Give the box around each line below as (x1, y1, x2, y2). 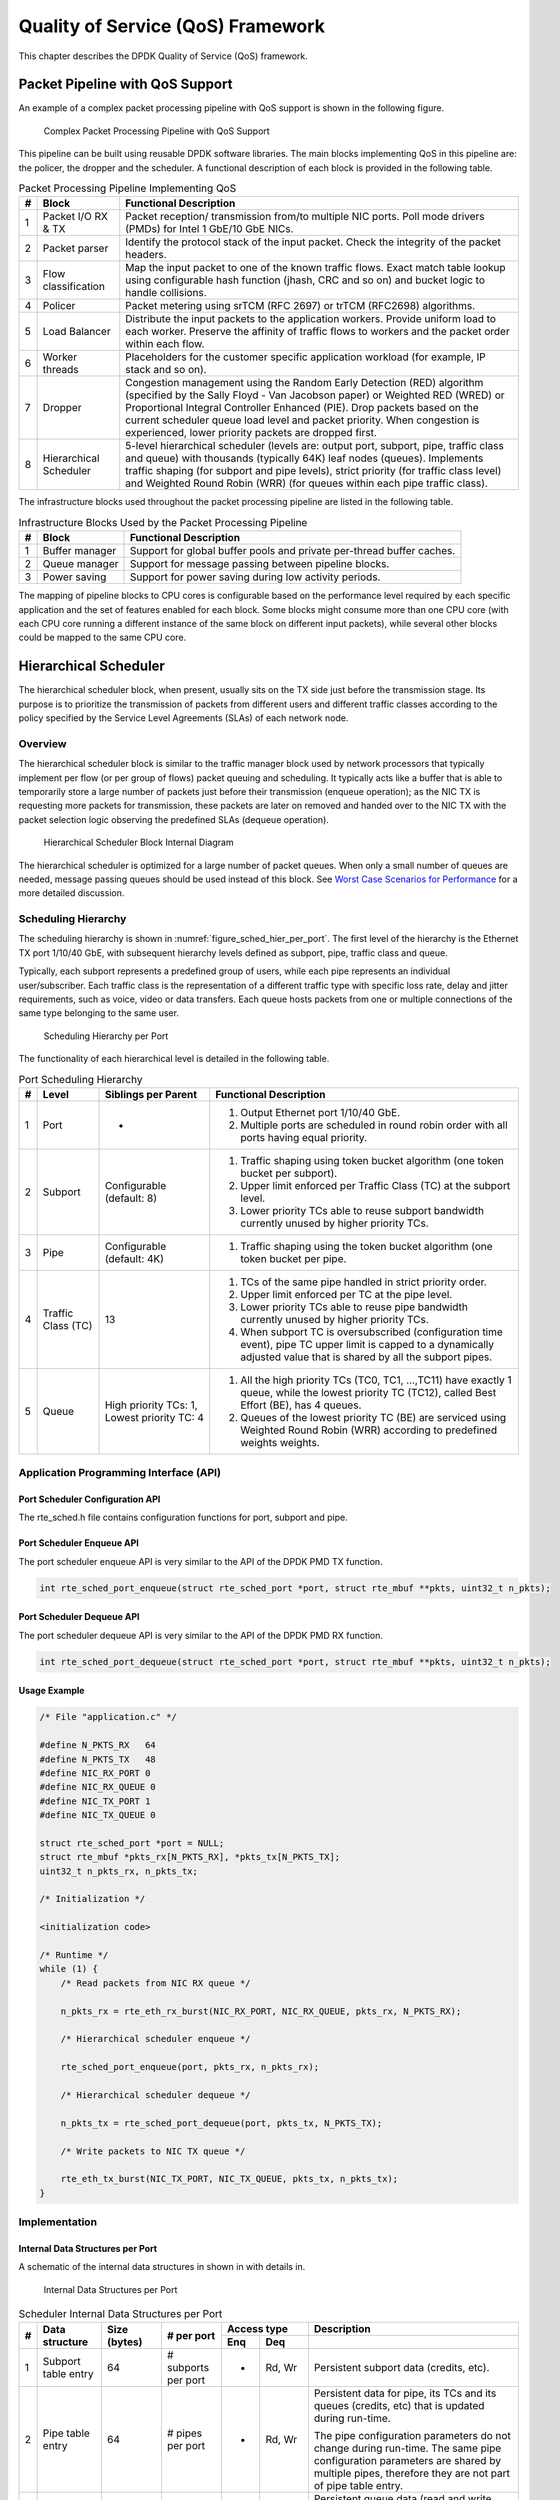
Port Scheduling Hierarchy (18, 1072, 143, 1086)
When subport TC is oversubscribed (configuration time (240, 1325, 504, 1339)
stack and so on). (125, 363, 207, 377)
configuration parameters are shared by (313, 2454, 502, 2468)
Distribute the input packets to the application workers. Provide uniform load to (125, 312, 497, 326)
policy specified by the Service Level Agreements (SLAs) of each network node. (18, 712, 349, 724)
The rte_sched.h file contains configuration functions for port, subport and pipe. (18, 1511, 349, 1524)
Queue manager (42, 557, 119, 571)
